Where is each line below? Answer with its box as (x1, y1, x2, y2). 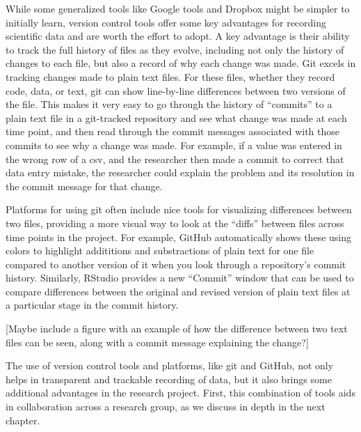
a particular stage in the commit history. (6, 298, 179, 312)
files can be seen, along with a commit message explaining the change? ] (6, 334, 309, 349)
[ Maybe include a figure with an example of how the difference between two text (6, 321, 348, 336)
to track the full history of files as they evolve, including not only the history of (6, 42, 344, 56)
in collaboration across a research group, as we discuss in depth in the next (6, 399, 326, 414)
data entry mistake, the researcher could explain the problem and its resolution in (6, 165, 355, 180)
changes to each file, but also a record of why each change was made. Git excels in (6, 56, 356, 70)
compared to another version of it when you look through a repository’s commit (6, 256, 346, 271)
